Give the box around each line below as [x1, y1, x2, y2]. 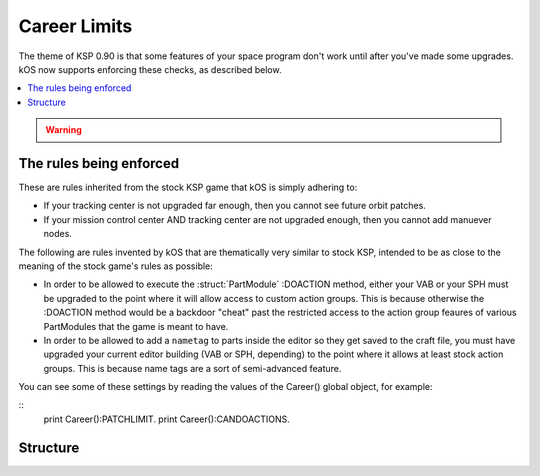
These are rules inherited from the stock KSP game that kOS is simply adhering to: [18, 181, 358, 194]
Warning [45, 124, 82, 136]
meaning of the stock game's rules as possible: [18, 260, 214, 272]
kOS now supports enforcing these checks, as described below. [18, 63, 282, 75]
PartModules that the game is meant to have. [43, 320, 229, 332]
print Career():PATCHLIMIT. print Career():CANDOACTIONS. [43, 413, 290, 425]
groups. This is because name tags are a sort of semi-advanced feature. [43, 362, 342, 374]
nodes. [43, 228, 72, 240]
